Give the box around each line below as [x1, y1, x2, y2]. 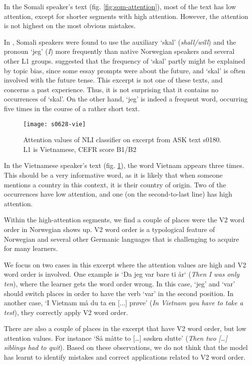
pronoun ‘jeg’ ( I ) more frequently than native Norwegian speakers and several [4, 46, 235, 56]
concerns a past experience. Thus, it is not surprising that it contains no [4, 84, 219, 94]
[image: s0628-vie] [23, 120, 86, 128]
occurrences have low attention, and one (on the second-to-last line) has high [4, 189, 232, 199]
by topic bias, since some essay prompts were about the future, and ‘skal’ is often [4, 65, 246, 75]
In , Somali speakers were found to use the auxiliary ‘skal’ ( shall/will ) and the [4, 36, 236, 47]
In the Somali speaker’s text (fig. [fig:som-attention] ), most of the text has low [4, 1, 236, 11]
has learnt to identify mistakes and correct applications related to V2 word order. [4, 352, 246, 362]
